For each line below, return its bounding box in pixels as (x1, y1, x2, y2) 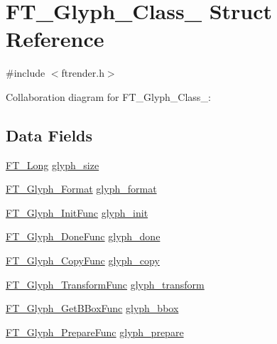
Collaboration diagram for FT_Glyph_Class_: (6, 89, 211, 104)
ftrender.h (61, 65, 104, 80)
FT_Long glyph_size (6, 157, 99, 172)
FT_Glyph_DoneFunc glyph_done (6, 229, 161, 244)
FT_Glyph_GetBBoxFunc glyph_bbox (6, 301, 179, 316)
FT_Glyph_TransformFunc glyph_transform (6, 276, 205, 291)
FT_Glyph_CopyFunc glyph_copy (6, 253, 160, 268)
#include (6, 65, 45, 80)
